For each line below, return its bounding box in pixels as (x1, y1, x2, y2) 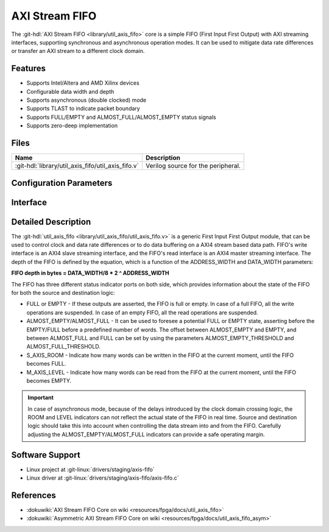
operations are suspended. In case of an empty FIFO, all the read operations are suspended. (26, 308, 258, 316)
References (11, 490, 56, 500)
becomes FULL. (26, 360, 66, 367)
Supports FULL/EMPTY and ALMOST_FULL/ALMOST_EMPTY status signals (26, 113, 216, 121)
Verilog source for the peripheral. (145, 161, 241, 170)
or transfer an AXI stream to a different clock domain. (11, 48, 145, 55)
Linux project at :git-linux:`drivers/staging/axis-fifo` (26, 466, 155, 473)
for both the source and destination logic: (11, 289, 115, 296)
